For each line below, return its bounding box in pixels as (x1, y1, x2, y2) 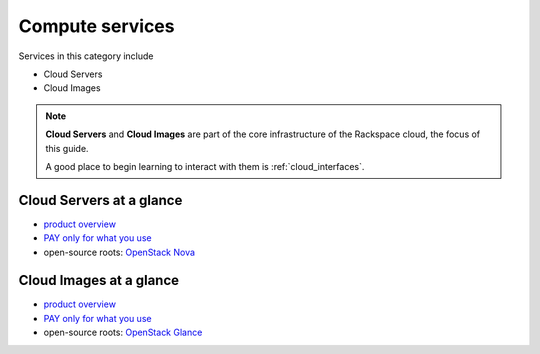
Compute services (18, 15, 175, 37)
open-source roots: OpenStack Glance (43, 326, 203, 339)
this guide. (45, 142, 89, 154)
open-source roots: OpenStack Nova (43, 246, 195, 258)
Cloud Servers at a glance (18, 191, 183, 209)
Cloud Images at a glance (18, 272, 180, 289)
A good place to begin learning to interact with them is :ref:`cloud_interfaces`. (45, 160, 365, 172)
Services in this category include (18, 50, 154, 62)
